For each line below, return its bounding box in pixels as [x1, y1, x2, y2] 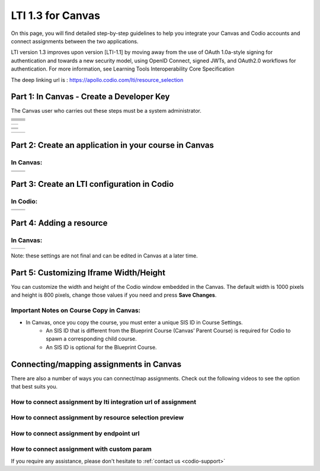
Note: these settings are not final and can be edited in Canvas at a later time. [11, 252, 198, 259]
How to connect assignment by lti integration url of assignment [11, 397, 197, 406]
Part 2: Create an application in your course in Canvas [11, 140, 215, 151]
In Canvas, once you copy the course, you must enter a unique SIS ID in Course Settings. [25, 319, 243, 326]
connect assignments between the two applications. [11, 37, 139, 44]
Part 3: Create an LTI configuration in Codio [11, 179, 174, 189]
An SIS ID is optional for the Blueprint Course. [46, 343, 157, 351]
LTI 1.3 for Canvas [11, 9, 101, 22]
